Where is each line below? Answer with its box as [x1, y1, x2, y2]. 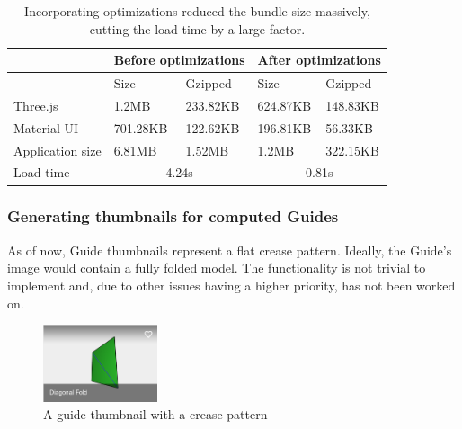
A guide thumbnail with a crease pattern [43, 405, 268, 424]
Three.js [13, 95, 58, 114]
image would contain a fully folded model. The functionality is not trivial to [7, 258, 426, 277]
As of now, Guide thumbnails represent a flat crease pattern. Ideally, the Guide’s [7, 240, 452, 259]
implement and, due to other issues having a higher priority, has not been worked [7, 275, 456, 294]
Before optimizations [113, 50, 245, 69]
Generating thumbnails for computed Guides [7, 205, 339, 228]
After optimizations [257, 50, 381, 69]
